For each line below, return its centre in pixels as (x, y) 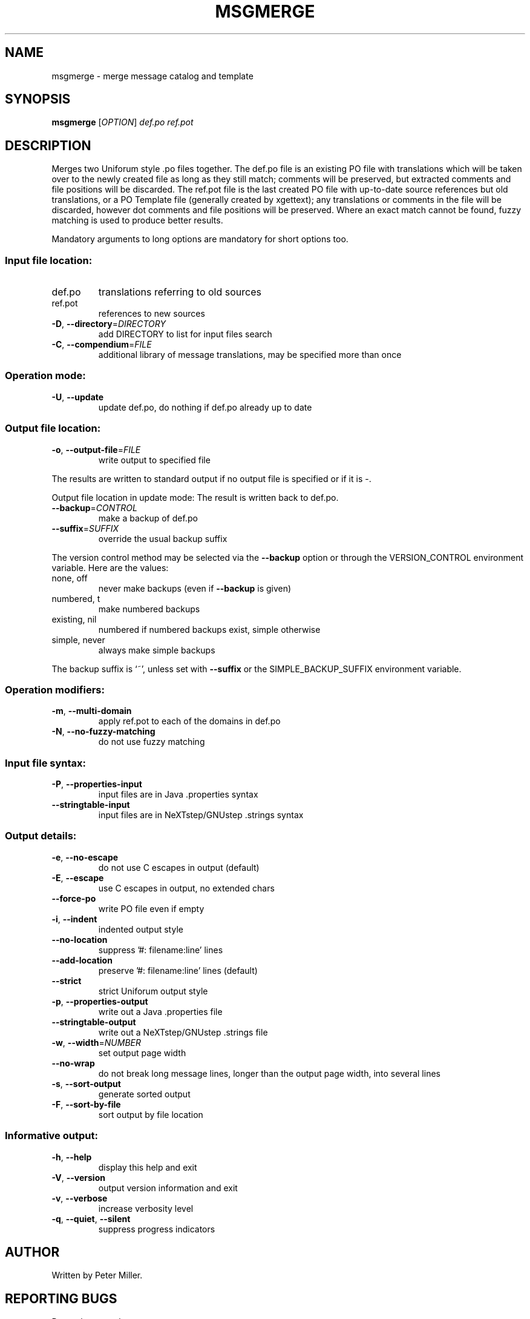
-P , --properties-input (97, 784)
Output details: (41, 836)
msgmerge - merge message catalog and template (152, 76)
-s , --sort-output (86, 1083)
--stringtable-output (94, 1022)
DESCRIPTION (48, 145)
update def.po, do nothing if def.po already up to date (205, 407)
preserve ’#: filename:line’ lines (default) (178, 970)
